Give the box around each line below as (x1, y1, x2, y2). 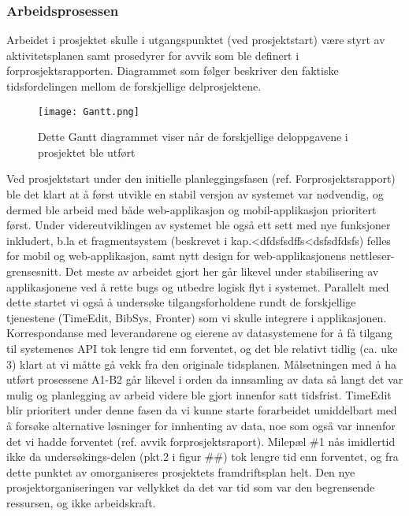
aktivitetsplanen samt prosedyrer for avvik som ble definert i (6, 46, 299, 63)
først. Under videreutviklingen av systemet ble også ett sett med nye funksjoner (6, 217, 391, 233)
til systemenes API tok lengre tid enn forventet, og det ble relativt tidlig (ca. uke (6, 340, 398, 356)
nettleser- (349, 247, 395, 264)
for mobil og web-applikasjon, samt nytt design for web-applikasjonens (6, 247, 346, 264)
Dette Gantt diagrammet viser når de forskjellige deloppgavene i (38, 128, 348, 145)
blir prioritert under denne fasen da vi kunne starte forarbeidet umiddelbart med (6, 402, 397, 418)
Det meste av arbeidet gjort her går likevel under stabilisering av (65, 263, 379, 279)
